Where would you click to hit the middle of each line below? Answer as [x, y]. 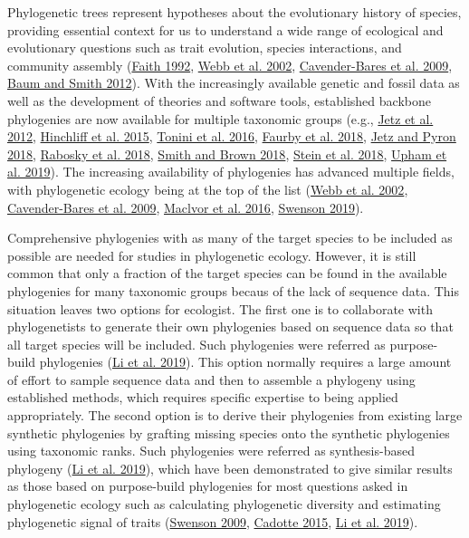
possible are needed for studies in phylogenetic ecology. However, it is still [212, 255]
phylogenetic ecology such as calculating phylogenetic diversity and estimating [224, 504]
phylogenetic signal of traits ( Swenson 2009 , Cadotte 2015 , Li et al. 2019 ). [213, 521]
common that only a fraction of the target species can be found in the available [227, 273]
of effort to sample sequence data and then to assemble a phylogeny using [211, 379]
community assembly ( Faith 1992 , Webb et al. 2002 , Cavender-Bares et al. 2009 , [230, 65]
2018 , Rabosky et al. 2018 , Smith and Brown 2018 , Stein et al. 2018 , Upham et [227, 154]
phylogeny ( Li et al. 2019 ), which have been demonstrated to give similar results [230, 468]
